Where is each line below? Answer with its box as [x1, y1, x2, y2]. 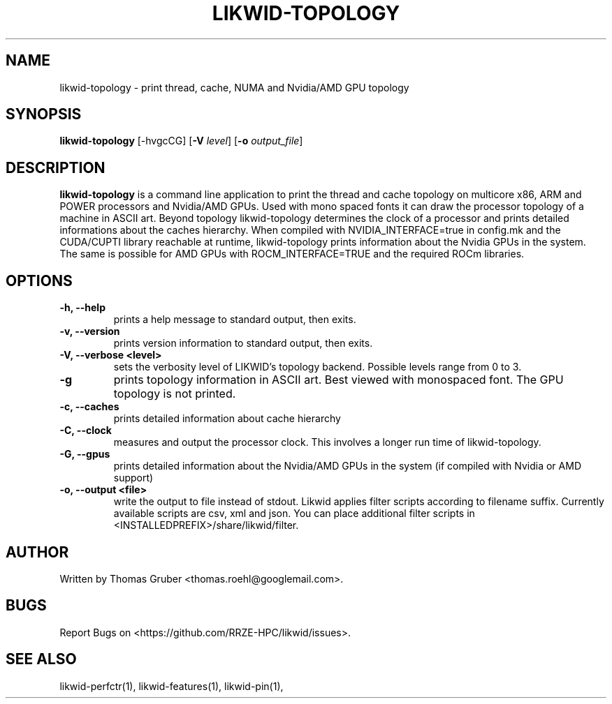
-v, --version [59, 325, 120, 338]
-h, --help [59, 301, 105, 314]
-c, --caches [59, 400, 119, 413]
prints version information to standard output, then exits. [113, 337, 373, 350]
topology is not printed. [113, 387, 236, 401]
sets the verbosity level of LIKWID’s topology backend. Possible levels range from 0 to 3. [113, 361, 522, 373]
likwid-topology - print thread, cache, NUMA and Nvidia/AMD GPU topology [59, 81, 409, 93]
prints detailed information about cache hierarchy [113, 412, 341, 425]
